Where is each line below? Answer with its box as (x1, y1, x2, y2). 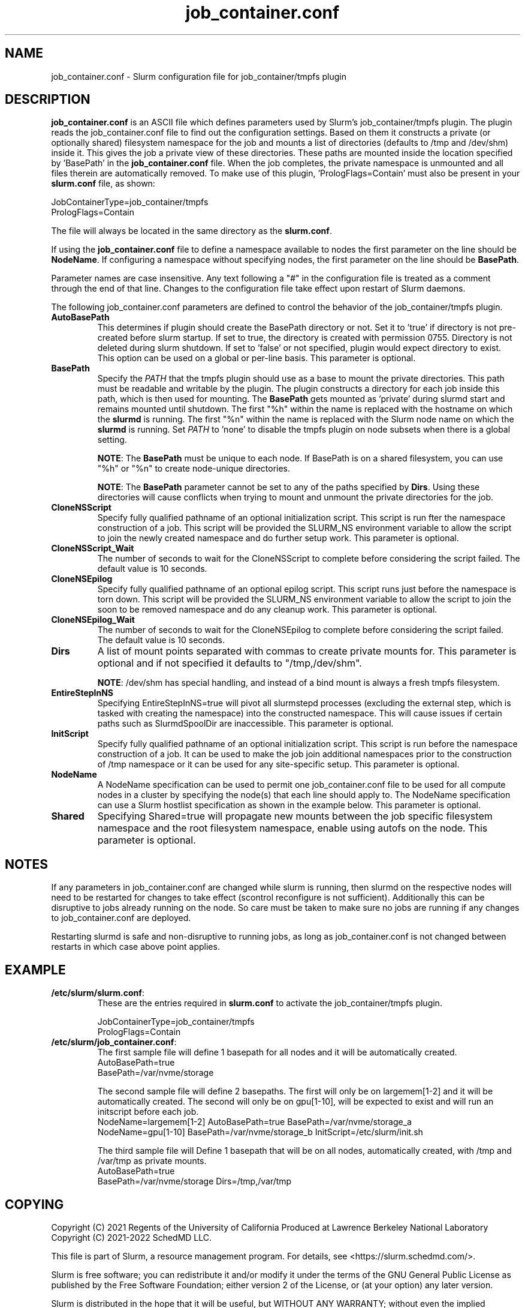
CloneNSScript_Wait (51, 543, 134, 554)
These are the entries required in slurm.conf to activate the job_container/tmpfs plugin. (97, 998, 442, 1009)
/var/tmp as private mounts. (97, 1156, 207, 1166)
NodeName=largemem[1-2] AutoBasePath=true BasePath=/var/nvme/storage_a (97, 1117, 412, 1127)
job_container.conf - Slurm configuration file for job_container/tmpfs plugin (51, 71, 346, 82)
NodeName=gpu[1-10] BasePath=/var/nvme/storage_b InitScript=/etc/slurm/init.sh (97, 1127, 423, 1138)
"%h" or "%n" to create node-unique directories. (97, 463, 291, 474)
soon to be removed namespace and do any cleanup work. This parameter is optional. (97, 604, 437, 615)
